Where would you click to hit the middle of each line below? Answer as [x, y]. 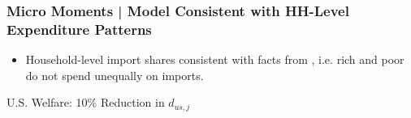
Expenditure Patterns [79, 29]
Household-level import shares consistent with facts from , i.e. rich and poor [215, 59]
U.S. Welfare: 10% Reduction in [86, 102]
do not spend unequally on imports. [115, 75]
